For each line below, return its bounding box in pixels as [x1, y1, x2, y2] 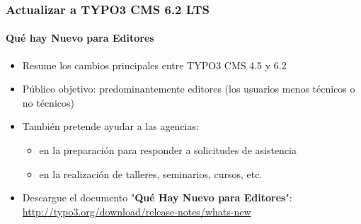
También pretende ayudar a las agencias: [22, 119, 199, 134]
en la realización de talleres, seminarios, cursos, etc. [39, 166, 263, 181]
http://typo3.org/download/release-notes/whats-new [22, 204, 251, 218]
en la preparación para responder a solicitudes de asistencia [39, 143, 297, 158]
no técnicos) [22, 95, 74, 110]
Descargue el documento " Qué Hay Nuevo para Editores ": [22, 190, 292, 205]
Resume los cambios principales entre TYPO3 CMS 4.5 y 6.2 [22, 57, 287, 72]
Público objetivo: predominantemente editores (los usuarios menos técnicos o [22, 81, 355, 96]
